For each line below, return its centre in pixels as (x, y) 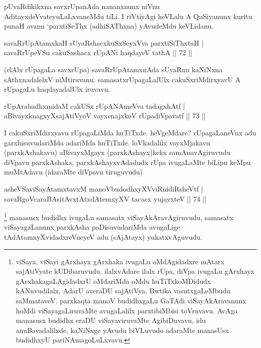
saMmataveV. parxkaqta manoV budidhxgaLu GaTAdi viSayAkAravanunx (131, 300)
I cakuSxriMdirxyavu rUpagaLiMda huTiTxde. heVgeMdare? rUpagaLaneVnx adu (130, 132)
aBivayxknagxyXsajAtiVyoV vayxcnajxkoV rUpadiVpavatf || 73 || (105, 116)
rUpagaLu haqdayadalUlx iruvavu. (57, 89)
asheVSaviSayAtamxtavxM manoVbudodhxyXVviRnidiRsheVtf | (104, 188)
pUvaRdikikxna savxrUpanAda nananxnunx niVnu (82, 6)
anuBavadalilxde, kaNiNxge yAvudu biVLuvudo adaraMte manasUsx (122, 330)
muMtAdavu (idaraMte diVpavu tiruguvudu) (74, 172)
